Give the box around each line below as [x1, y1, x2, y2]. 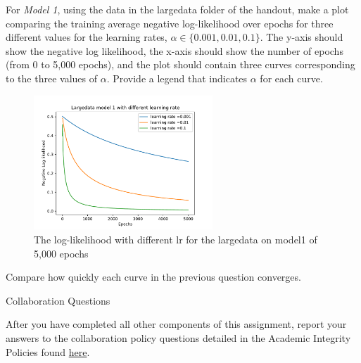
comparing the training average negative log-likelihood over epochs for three [6, 15, 334, 30]
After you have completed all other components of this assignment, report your [6, 317, 347, 331]
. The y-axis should [260, 30, 343, 44]
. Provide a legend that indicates [106, 70, 248, 85]
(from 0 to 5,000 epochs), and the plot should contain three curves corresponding [6, 57, 355, 72]
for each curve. [260, 70, 323, 85]
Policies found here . [6, 344, 90, 359]
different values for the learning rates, [6, 30, 167, 44]
